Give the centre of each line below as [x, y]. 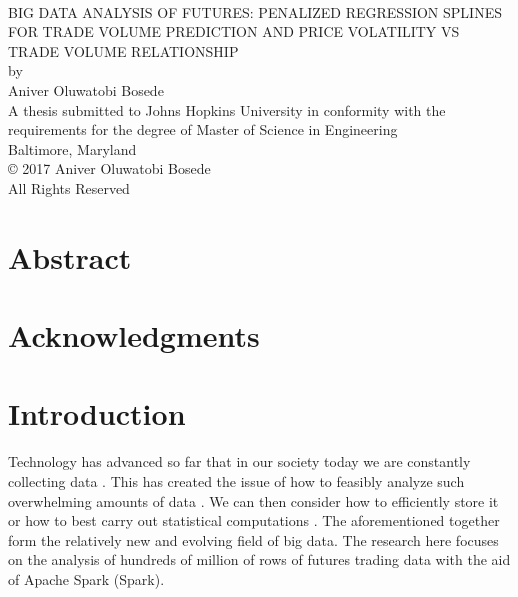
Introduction [97, 413]
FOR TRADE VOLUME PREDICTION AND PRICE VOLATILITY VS [234, 31]
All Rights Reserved [69, 187]
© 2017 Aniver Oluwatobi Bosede [109, 168]
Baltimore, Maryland [72, 148]
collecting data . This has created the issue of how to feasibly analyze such [236, 481]
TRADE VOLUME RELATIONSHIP [123, 50]
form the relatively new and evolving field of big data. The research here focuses [253, 539]
